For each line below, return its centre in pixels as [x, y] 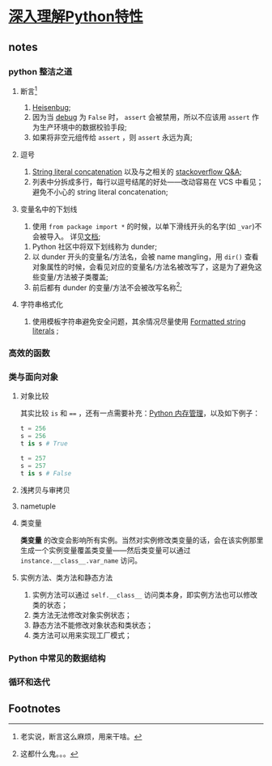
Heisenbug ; [51, 107]
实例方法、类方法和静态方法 [66, 577]
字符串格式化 [41, 304]
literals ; [45, 331]
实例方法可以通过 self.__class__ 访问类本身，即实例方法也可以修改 [144, 594]
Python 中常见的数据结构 [57, 658]
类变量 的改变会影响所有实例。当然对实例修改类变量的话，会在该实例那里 [142, 540]
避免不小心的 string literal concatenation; [100, 192]
